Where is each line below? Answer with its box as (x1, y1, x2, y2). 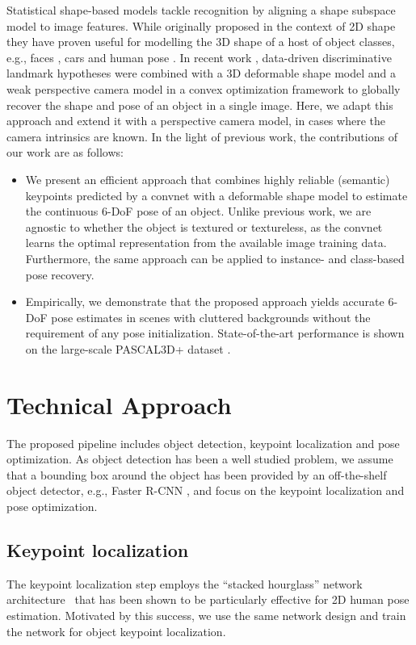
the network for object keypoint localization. (6, 622, 226, 639)
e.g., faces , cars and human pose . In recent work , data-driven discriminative (6, 48, 392, 65)
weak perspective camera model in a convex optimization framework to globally (6, 80, 401, 97)
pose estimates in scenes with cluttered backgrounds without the (51, 308, 371, 325)
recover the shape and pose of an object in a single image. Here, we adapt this (6, 96, 393, 113)
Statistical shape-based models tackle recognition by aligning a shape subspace (6, 2, 396, 18)
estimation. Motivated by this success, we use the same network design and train (6, 606, 406, 623)
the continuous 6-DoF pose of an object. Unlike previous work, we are (25, 203, 372, 220)
